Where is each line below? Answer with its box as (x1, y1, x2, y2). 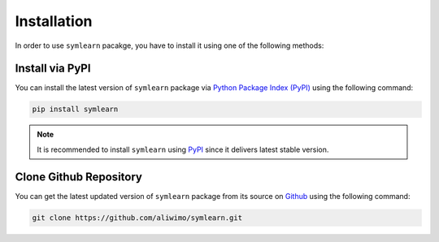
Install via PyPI (15, 62, 91, 76)
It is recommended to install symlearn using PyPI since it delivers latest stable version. (37, 145, 329, 154)
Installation (15, 12, 93, 30)
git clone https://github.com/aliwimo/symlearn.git (32, 213, 243, 223)
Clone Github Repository (15, 170, 142, 184)
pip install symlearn (32, 105, 119, 114)
